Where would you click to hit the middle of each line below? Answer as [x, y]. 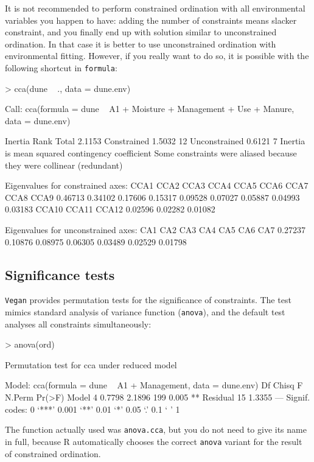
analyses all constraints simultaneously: [78, 324]
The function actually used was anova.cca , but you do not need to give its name [156, 429]
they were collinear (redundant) [64, 165]
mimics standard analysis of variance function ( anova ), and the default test [145, 312]
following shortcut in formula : [61, 67]
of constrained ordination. [53, 453]
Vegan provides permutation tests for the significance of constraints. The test [148, 300]
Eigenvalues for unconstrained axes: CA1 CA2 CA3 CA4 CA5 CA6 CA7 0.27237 [155, 229]
